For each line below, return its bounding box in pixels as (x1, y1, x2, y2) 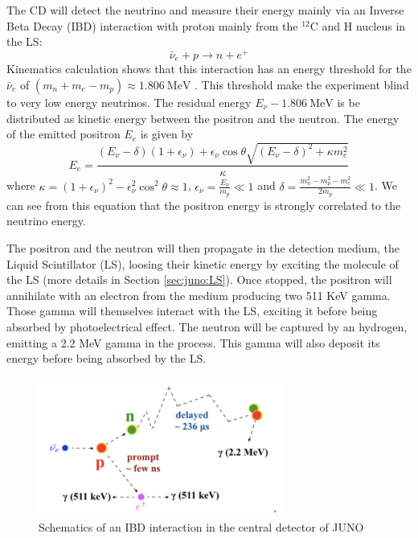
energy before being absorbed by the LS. (6, 350, 207, 367)
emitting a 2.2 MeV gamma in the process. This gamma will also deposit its (6, 334, 380, 351)
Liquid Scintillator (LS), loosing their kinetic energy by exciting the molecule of (6, 255, 399, 272)
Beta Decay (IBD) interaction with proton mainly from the (6, 17, 298, 34)
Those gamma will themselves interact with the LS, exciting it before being (6, 302, 378, 319)
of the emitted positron (6, 125, 121, 142)
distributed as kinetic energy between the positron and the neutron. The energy (6, 109, 400, 126)
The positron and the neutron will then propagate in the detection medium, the (6, 239, 400, 256)
